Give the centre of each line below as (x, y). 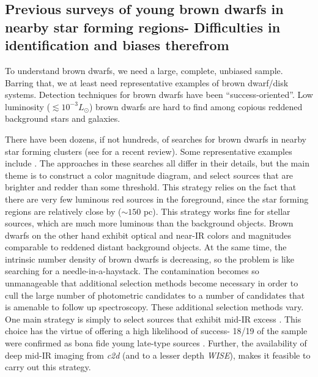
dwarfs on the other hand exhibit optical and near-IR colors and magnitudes (148, 235)
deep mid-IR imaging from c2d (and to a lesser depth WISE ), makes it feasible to (158, 355)
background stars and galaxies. (63, 118)
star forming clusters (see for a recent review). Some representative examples (149, 151)
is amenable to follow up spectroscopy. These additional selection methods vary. (154, 307)
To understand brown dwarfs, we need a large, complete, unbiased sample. (144, 70)
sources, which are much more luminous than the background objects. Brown (149, 223)
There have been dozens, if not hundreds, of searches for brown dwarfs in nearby (156, 139)
